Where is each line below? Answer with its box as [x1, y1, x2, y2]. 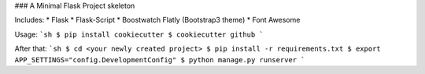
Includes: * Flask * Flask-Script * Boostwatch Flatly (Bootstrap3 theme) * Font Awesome [14, 16, 301, 25]
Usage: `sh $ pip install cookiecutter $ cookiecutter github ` [14, 30, 264, 39]
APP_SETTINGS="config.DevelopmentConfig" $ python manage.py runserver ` [14, 55, 306, 64]
